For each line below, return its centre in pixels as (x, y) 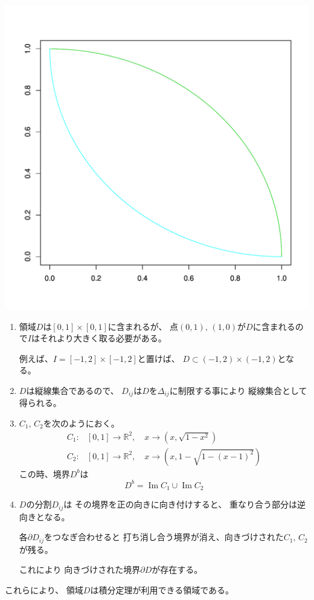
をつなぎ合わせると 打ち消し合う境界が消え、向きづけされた (164, 537)
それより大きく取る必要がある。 (103, 338)
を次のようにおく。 (81, 423)
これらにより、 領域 (44, 589)
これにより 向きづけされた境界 (80, 569)
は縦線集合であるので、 (72, 390)
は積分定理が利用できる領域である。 (162, 589)
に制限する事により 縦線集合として (238, 390)
